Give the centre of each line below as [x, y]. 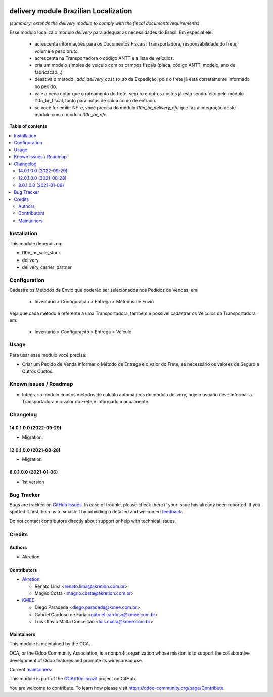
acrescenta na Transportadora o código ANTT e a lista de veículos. [104, 58]
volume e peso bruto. [57, 51]
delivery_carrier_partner [47, 267]
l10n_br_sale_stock [41, 253]
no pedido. [46, 86]
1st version [33, 482]
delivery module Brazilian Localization [71, 11]
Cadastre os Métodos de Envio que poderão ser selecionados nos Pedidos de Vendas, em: [104, 290]
